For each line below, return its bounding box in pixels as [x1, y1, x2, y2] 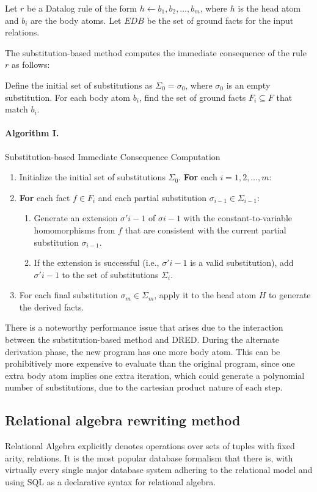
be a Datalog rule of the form [27, 2, 137, 14]
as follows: [11, 58, 50, 71]
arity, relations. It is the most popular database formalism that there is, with [5, 451, 293, 464]
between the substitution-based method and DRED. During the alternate [5, 333, 279, 346]
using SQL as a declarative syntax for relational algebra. [5, 475, 216, 488]
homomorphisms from [34, 223, 115, 236]
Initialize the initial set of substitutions [19, 171, 166, 183]
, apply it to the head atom [154, 288, 257, 301]
